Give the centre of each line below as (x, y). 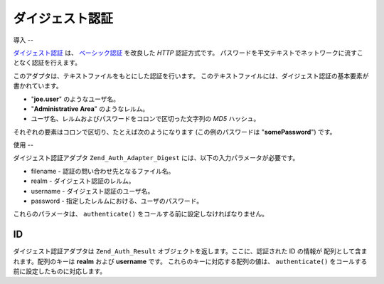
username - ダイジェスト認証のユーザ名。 (92, 191)
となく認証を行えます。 (47, 63)
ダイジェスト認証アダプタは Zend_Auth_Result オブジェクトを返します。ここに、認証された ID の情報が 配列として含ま (190, 251)
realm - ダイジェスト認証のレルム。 (83, 181)
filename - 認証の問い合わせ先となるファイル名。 (103, 171)
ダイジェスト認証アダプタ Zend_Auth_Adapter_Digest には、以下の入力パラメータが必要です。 (156, 158)
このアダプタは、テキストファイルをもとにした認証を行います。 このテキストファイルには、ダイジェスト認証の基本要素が (191, 75)
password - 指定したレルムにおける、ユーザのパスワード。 (117, 201)
